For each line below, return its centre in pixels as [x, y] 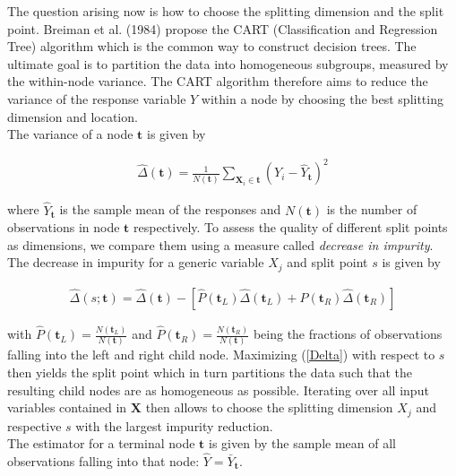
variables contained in [67, 407]
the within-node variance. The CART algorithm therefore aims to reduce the [218, 81]
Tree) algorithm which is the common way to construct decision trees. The [212, 46]
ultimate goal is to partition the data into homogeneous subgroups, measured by [228, 63]
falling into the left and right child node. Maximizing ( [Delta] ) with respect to [221, 355]
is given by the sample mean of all [302, 443]
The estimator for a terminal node [101, 443]
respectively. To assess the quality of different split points [291, 227]
